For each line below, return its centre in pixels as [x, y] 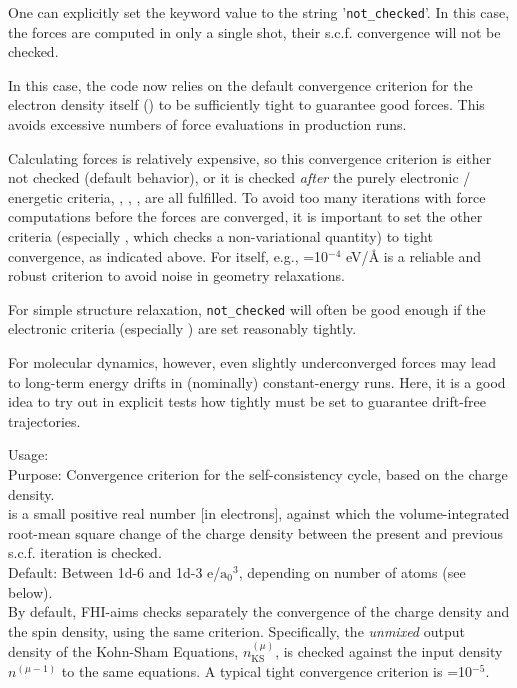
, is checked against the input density [389, 651]
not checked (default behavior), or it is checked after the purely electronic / [239, 177]
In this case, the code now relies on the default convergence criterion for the [240, 84]
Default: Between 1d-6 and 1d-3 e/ [114, 571]
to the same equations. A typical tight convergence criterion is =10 [267, 670]
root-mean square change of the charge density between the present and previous [256, 532]
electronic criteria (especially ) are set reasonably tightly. [182, 328]
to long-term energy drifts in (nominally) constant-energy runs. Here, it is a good [257, 381]
